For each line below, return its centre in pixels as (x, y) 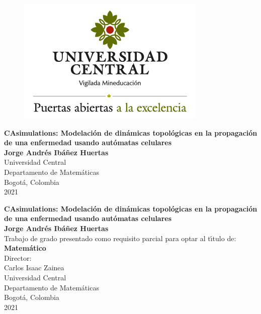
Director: (18, 257)
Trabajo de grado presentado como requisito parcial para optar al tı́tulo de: (120, 238)
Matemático (25, 248)
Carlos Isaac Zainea (34, 268)
